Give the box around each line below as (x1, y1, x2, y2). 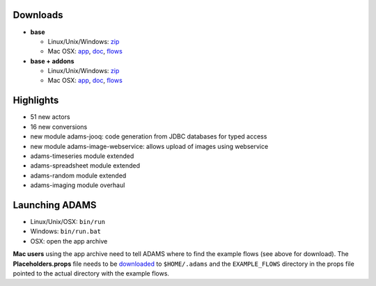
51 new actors (30, 113, 70, 121)
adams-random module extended (30, 171, 127, 180)
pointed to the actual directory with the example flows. (13, 269, 170, 278)
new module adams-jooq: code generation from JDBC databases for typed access (30, 132, 267, 141)
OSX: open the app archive (30, 237, 108, 245)
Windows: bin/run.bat (30, 227, 101, 236)
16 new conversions (30, 122, 88, 131)
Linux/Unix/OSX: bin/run (30, 218, 106, 226)
